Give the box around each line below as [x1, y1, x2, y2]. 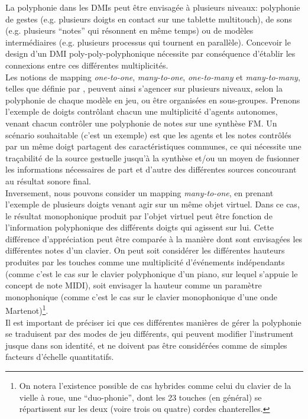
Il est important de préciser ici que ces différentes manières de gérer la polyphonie [5, 316, 301, 328]
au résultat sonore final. [5, 174, 91, 187]
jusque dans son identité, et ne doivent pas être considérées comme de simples [5, 339, 287, 351]
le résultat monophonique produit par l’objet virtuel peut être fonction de [5, 209, 273, 222]
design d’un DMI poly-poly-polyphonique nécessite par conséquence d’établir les [5, 47, 296, 60]
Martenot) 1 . [5, 303, 48, 317]
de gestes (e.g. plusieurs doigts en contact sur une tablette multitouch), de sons [5, 12, 292, 25]
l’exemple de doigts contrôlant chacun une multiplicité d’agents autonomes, [5, 105, 278, 118]
